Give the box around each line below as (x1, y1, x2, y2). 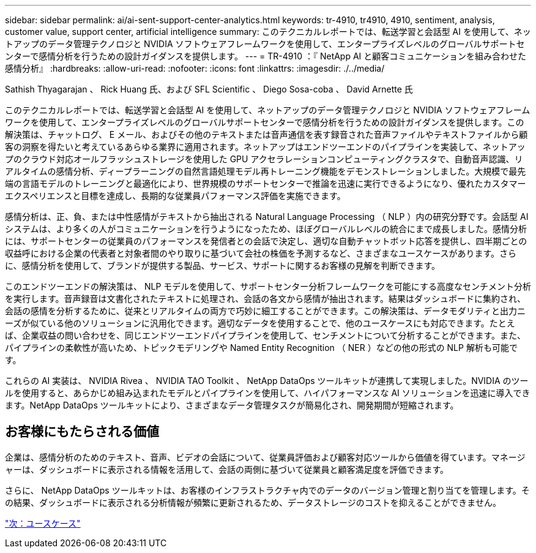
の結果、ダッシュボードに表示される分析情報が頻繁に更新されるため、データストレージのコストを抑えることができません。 (5, 497, 501, 508)
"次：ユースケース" (5, 517, 81, 529)
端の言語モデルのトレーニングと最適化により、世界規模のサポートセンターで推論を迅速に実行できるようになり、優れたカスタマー (5, 178, 526, 189)
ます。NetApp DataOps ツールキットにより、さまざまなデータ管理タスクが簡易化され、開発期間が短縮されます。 (5, 400, 459, 410)
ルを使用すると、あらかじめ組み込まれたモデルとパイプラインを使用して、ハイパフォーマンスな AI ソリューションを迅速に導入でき (5, 388, 530, 398)
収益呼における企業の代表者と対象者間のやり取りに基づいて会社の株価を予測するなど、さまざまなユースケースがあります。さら (5, 248, 517, 258)
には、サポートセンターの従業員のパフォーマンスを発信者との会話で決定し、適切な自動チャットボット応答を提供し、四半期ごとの (5, 236, 527, 246)
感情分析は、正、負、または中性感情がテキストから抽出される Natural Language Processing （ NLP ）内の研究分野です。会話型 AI (5, 211, 529, 222)
